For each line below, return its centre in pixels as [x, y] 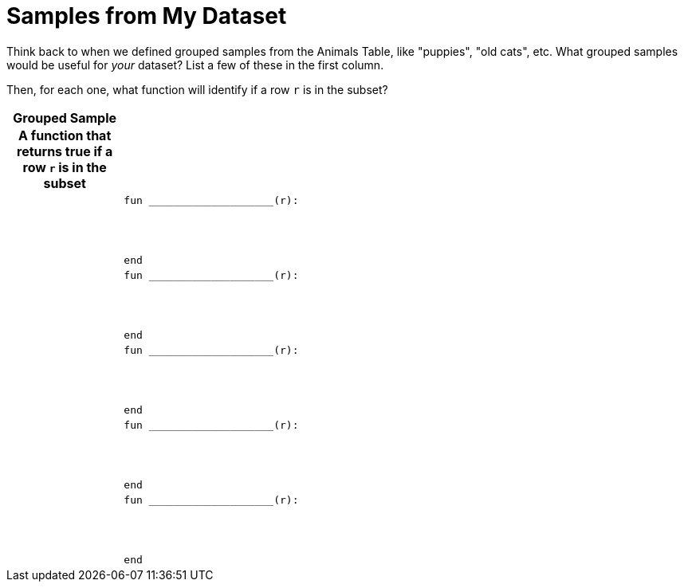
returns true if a [65, 151]
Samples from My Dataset [147, 16]
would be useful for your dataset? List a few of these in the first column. [195, 65]
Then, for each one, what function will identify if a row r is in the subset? [197, 89]
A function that [65, 135]
